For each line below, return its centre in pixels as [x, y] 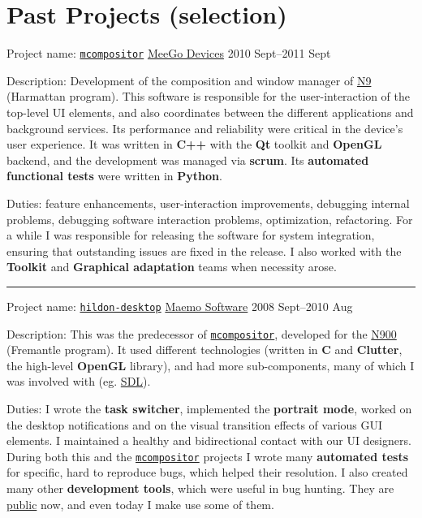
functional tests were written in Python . [114, 176]
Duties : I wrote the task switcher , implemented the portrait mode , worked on [209, 408]
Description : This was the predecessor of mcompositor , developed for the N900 [202, 333]
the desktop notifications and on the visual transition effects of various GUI [195, 424]
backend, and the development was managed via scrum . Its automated [188, 160]
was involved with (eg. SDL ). [79, 381]
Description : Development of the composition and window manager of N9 [189, 80]
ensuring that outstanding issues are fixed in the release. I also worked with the [204, 250]
